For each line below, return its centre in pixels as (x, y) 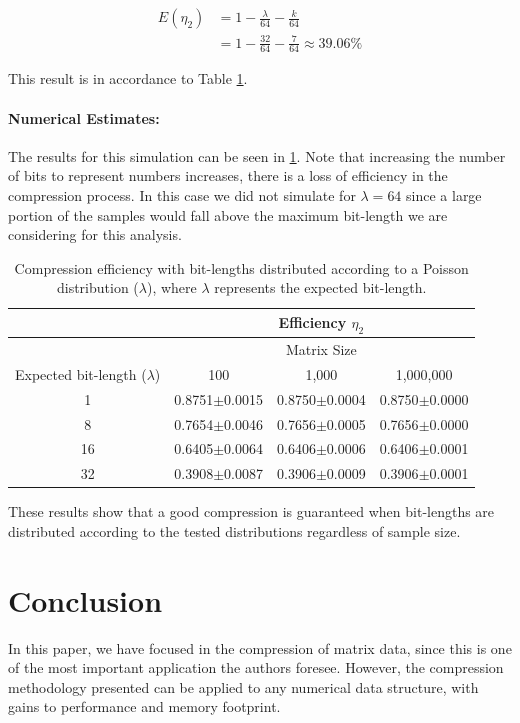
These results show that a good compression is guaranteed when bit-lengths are (251, 511)
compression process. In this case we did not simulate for (182, 194)
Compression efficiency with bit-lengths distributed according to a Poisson (241, 267)
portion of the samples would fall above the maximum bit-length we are (228, 214)
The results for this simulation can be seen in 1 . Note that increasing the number (257, 155)
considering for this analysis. (95, 234)
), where (171, 287)
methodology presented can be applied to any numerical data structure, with (243, 686)
